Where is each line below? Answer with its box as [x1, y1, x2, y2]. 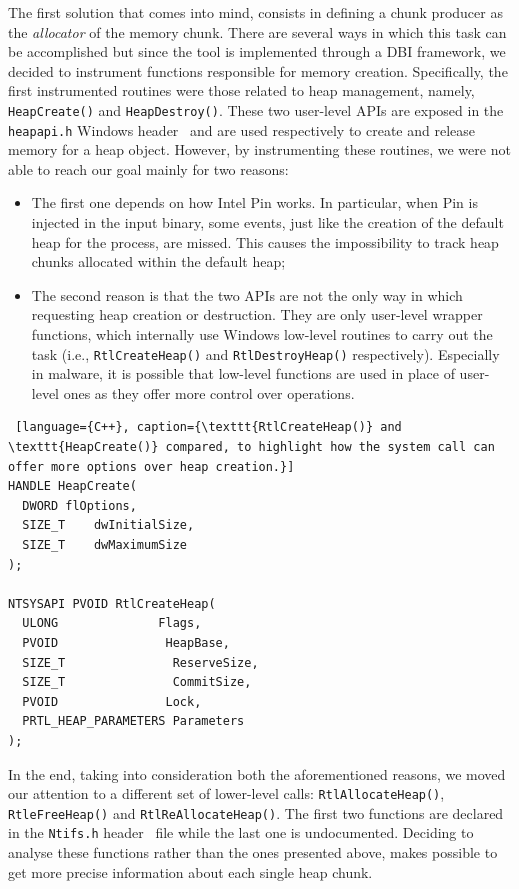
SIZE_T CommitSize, [22, 675, 252, 690]
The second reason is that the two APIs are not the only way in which [31, 284, 463, 305]
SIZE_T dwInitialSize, [22, 518, 195, 533]
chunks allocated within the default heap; [31, 251, 286, 272]
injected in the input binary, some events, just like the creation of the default [31, 212, 504, 233]
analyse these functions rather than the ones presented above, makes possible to [8, 842, 498, 863]
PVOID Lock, [22, 694, 202, 709]
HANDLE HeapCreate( [8, 479, 137, 494]
